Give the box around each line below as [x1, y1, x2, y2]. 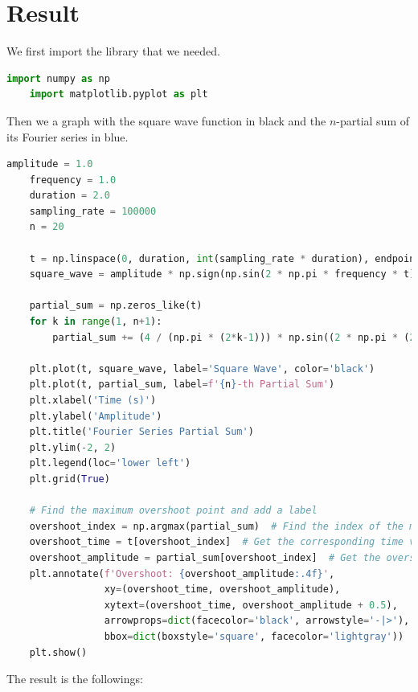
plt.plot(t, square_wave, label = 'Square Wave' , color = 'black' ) [29, 362, 375, 375]
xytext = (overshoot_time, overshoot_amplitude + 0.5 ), [104, 599, 398, 611]
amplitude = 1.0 [6, 158, 93, 170]
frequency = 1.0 [29, 174, 117, 186]
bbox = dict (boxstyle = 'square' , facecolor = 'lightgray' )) [104, 630, 404, 642]
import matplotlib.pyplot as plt [29, 88, 208, 100]
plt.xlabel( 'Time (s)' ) [29, 395, 157, 406]
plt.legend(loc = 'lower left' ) [29, 457, 191, 469]
